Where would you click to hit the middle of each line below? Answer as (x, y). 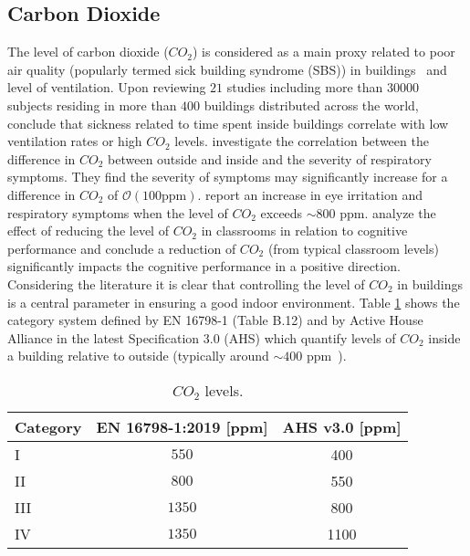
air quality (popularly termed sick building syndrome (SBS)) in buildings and (227, 69)
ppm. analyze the (388, 212)
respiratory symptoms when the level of (118, 212)
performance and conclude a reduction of (122, 248)
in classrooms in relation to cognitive (304, 231)
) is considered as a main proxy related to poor (324, 52)
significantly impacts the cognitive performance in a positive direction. (204, 266)
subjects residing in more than (92, 105)
